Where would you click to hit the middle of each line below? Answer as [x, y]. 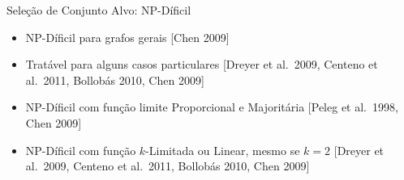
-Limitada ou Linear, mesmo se [223, 150]
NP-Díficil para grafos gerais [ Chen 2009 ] [127, 37]
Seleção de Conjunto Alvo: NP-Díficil [99, 10]
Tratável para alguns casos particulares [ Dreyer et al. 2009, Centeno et [202, 64]
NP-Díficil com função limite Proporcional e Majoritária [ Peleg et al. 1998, [212, 107]
